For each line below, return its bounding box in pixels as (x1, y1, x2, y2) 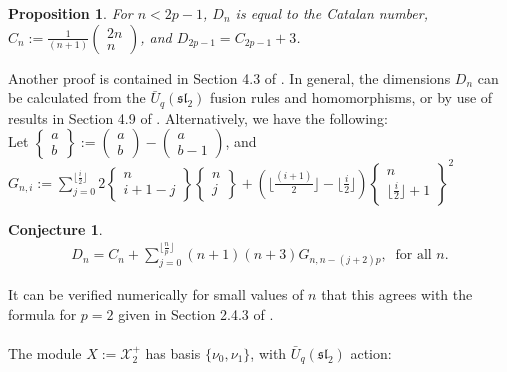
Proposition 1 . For (8, 3, 133, 23)
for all (395, 248, 432, 263)
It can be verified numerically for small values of (8, 283, 304, 304)
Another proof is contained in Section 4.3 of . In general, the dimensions (8, 67, 451, 88)
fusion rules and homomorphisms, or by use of (210, 87, 493, 108)
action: (350, 342, 392, 363)
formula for (8, 303, 77, 324)
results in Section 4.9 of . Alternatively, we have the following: (8, 107, 388, 128)
